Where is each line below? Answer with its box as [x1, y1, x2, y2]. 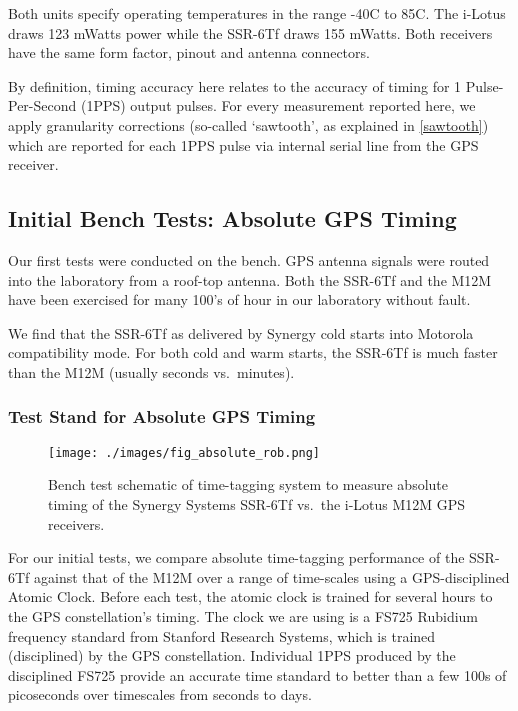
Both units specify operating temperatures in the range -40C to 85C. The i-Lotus [8, 3, 506, 23]
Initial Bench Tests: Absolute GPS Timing [8, 203, 457, 234]
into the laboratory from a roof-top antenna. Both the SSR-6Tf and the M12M [8, 269, 492, 290]
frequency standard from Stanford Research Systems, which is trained [8, 625, 436, 646]
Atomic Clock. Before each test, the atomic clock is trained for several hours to [8, 586, 493, 607]
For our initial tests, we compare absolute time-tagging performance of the [8, 547, 465, 568]
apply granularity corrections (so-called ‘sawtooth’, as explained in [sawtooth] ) [8, 114, 489, 135]
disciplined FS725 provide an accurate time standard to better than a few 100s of [8, 664, 507, 685]
